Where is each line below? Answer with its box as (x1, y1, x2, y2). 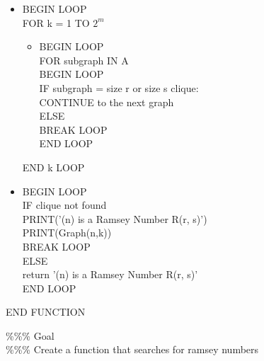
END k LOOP (22, 159, 85, 174)
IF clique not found (22, 197, 107, 212)
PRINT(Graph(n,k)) (22, 225, 112, 240)
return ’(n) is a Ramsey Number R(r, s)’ (22, 267, 198, 282)
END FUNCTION (6, 304, 86, 319)
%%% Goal (6, 328, 54, 343)
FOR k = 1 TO (22, 15, 90, 30)
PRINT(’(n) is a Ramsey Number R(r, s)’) (22, 211, 207, 226)
